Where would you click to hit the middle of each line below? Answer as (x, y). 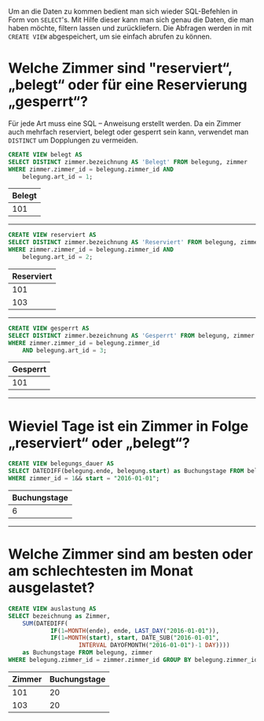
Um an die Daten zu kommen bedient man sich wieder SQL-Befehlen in (123, 11)
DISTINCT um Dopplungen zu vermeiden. (73, 140)
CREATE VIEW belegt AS (45, 154)
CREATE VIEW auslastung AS (52, 608)
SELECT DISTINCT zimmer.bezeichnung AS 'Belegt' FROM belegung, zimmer (128, 162)
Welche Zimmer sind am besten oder (131, 555)
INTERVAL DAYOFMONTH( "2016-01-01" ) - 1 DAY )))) (154, 645)
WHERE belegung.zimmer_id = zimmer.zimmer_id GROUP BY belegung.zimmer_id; (135, 660)
